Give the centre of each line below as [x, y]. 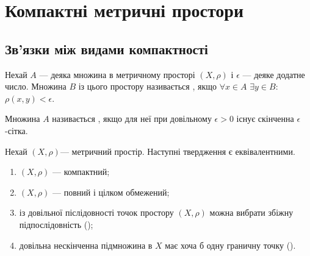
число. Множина [36, 86]
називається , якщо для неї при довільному [132, 119]
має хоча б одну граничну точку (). [230, 245]
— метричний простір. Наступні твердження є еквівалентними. [178, 151]
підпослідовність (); [56, 224]
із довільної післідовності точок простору [96, 212]
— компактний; [81, 172]
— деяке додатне [274, 74]
